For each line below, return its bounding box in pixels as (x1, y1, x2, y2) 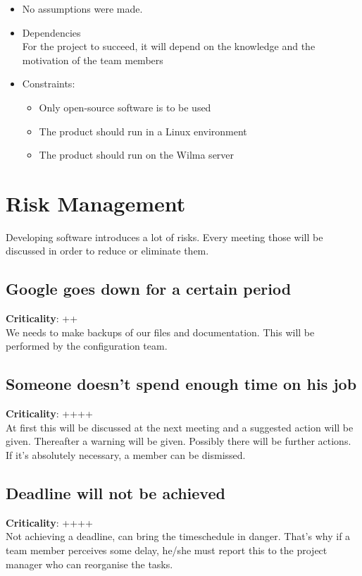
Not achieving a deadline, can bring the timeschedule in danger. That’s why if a (6, 529, 351, 544)
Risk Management (6, 188, 186, 217)
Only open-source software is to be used (39, 99, 211, 114)
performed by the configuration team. (6, 338, 168, 353)
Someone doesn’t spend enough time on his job (6, 373, 357, 395)
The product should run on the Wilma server (39, 147, 235, 162)
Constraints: (22, 76, 75, 91)
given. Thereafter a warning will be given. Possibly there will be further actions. (6, 434, 351, 448)
